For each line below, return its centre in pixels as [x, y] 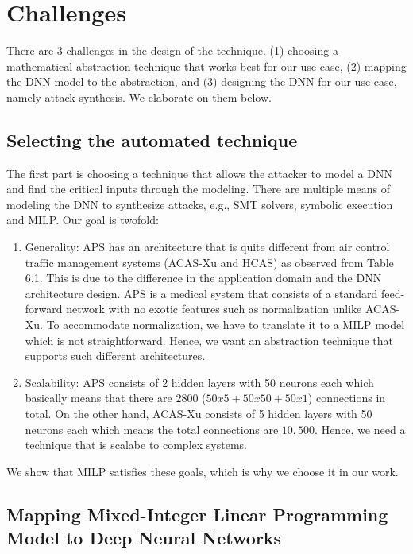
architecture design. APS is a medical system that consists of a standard [201, 293]
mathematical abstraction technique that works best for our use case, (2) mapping [206, 66]
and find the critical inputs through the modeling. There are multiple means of [198, 189]
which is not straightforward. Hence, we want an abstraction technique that [209, 340]
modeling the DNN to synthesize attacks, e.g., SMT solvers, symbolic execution [200, 204]
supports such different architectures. [115, 356]
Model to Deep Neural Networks [144, 538]
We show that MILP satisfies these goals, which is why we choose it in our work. [203, 471]
